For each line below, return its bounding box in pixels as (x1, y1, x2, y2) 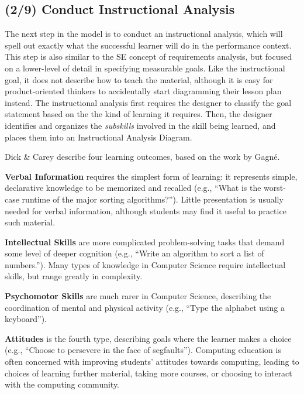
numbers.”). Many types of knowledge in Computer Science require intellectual (5, 258, 286, 270)
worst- (264, 181, 286, 194)
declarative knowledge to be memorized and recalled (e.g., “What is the (5, 181, 261, 194)
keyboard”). (5, 313, 47, 325)
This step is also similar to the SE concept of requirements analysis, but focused (5, 50, 292, 63)
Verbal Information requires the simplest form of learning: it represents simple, (5, 170, 298, 182)
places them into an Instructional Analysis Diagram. (5, 131, 192, 143)
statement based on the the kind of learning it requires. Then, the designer (5, 108, 272, 120)
